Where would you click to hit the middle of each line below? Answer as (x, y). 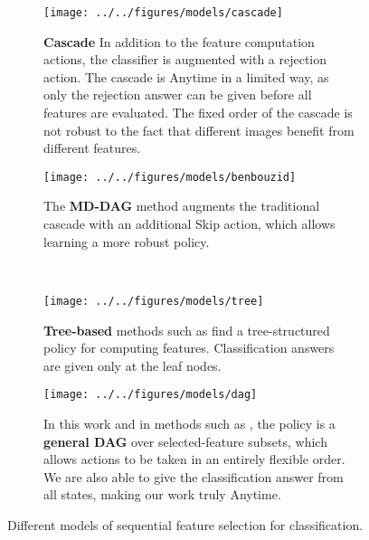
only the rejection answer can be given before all (178, 95)
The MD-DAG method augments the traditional (182, 206)
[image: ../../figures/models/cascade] (163, 13)
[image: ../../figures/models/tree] (154, 301)
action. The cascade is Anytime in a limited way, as (186, 76)
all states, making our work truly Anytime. (162, 494)
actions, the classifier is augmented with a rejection (185, 59)
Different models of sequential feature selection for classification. (185, 524)
